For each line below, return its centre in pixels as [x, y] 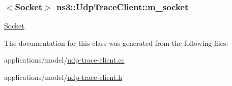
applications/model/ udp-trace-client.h [63, 77]
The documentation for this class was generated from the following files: [116, 42]
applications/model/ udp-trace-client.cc [64, 60]
